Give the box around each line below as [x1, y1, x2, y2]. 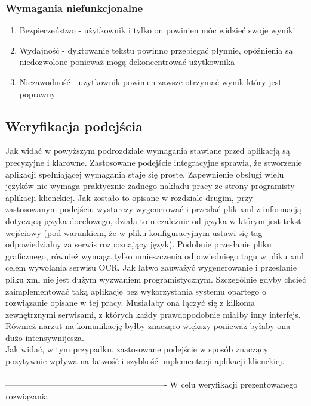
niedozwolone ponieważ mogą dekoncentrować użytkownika [19, 55, 235, 68]
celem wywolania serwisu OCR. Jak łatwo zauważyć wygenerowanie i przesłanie [5, 261, 297, 274]
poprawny [19, 87, 56, 100]
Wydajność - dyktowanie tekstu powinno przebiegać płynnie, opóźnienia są [19, 44, 293, 56]
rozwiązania [5, 389, 48, 402]
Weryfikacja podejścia [5, 116, 143, 135]
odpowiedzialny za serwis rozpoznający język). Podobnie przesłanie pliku [5, 238, 272, 250]
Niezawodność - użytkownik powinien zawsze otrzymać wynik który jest [19, 76, 282, 88]
